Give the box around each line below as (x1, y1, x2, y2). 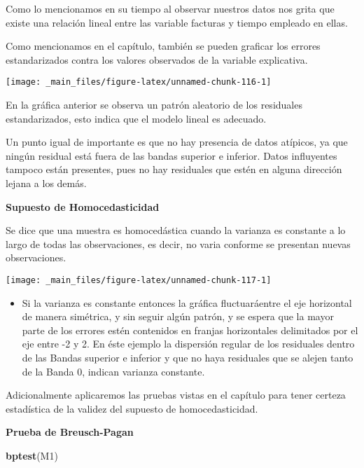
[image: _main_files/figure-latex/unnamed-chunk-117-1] (6, 275, 272, 285)
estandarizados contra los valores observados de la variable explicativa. (6, 52, 308, 67)
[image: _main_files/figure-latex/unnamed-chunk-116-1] (6, 77, 272, 88)
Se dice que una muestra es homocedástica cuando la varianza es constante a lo (6, 223, 346, 238)
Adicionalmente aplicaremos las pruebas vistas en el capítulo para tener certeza (6, 387, 346, 402)
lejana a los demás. (6, 176, 87, 190)
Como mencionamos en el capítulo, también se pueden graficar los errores (6, 39, 321, 53)
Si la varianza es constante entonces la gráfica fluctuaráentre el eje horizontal (22, 295, 352, 310)
